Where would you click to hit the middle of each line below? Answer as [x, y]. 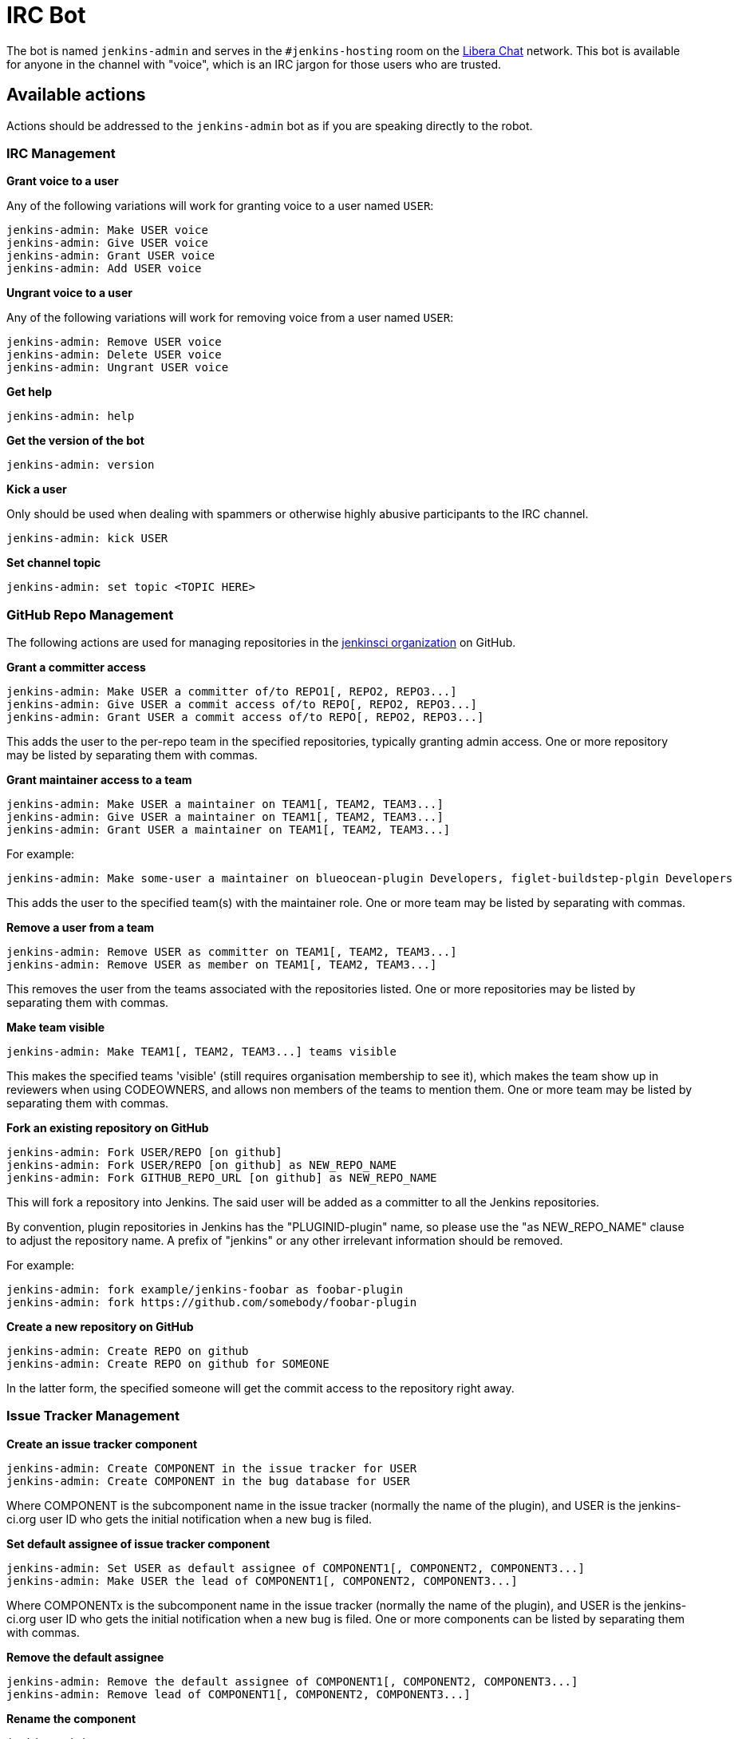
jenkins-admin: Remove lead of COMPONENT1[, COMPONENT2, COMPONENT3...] [239, 1694]
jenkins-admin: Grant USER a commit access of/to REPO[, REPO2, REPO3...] [245, 717]
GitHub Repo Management [90, 614]
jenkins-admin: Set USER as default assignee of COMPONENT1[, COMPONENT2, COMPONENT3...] [296, 1568]
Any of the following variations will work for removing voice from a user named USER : [230, 318]
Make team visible [56, 1028]
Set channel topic [54, 563]
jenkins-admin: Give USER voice [107, 243]
